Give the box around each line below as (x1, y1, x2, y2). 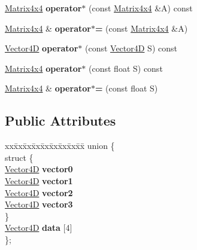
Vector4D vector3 (5, 198, 73, 211)
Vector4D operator (5, 42, 78, 54)
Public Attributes (5, 111, 116, 130)
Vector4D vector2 (5, 186, 73, 199)
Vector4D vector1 (5, 174, 73, 187)
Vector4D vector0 (5, 163, 73, 175)
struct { (5, 151, 34, 163)
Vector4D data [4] (5, 221, 72, 234)
